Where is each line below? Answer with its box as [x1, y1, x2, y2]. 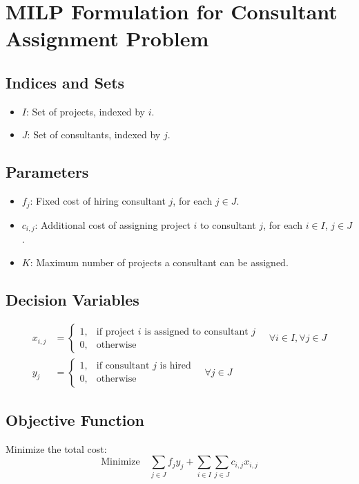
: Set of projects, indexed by [26, 104, 145, 118]
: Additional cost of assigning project [35, 217, 191, 232]
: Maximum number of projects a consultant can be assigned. [30, 254, 289, 269]
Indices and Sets [6, 71, 125, 93]
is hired [159, 360, 191, 371]
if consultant [96, 360, 150, 371]
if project [96, 326, 135, 337]
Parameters [6, 161, 89, 183]
